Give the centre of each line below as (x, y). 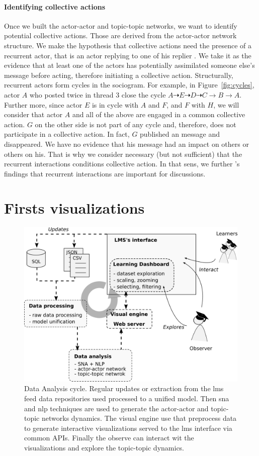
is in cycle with (115, 104)
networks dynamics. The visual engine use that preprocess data (139, 418)
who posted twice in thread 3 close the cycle (98, 94)
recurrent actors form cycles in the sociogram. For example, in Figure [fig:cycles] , (129, 85)
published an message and (180, 134)
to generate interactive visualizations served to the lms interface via (128, 428)
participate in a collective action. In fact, (67, 134)
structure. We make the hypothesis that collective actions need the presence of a (128, 45)
